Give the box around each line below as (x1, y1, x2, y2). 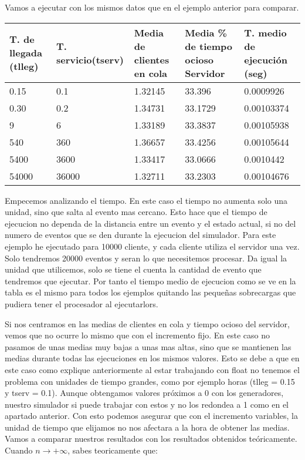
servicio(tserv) (56, 52, 124, 66)
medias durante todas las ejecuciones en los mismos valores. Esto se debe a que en (5, 352, 300, 364)
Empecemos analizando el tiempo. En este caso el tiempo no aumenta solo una (5, 194, 288, 206)
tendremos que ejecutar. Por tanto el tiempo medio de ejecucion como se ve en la (5, 274, 296, 287)
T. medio (244, 25, 287, 39)
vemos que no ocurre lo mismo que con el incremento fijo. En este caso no (5, 329, 270, 341)
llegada (9, 46, 42, 60)
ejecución (244, 52, 287, 66)
